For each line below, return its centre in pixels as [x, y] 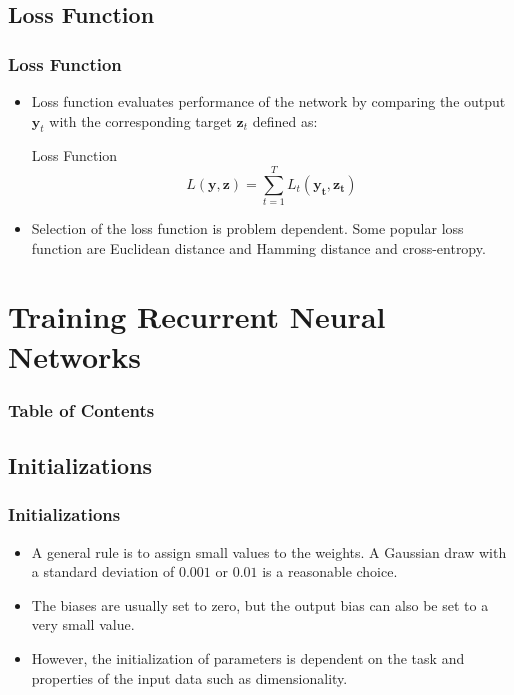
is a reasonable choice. [330, 571]
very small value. [83, 624]
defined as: [285, 120]
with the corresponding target [140, 120]
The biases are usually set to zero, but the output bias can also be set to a [260, 604]
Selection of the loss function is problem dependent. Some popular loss [247, 228]
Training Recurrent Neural [197, 316]
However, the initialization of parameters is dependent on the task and [248, 658]
